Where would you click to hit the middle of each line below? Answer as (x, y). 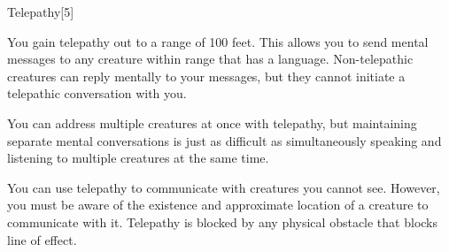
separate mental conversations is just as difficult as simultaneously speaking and (224, 140)
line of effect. (42, 239)
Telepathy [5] (41, 11)
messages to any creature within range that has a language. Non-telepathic (210, 59)
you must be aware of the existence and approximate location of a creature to (218, 205)
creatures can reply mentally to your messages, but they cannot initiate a (206, 76)
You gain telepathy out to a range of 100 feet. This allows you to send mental (218, 41)
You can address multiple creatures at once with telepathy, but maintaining (212, 122)
